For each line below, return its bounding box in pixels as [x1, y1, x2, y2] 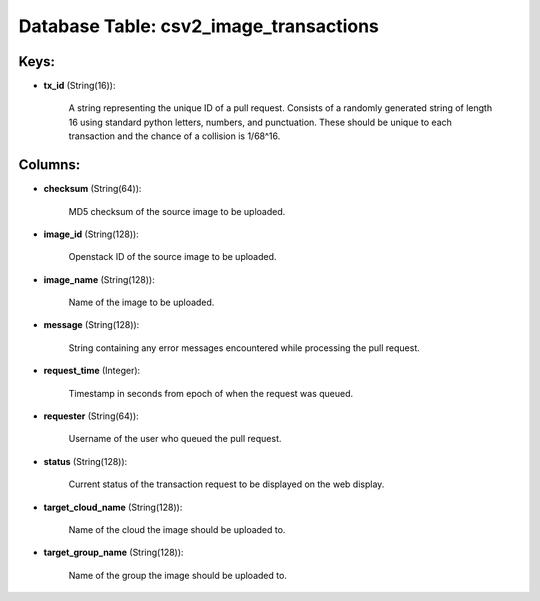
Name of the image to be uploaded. [68, 296, 215, 309]
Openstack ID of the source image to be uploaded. [68, 251, 277, 263]
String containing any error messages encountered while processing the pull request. [68, 341, 420, 354]
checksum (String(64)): [43, 183, 142, 195]
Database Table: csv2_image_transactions [18, 15, 380, 37]
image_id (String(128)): [43, 228, 139, 240]
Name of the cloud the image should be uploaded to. [68, 524, 286, 535]
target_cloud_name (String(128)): [43, 501, 183, 513]
